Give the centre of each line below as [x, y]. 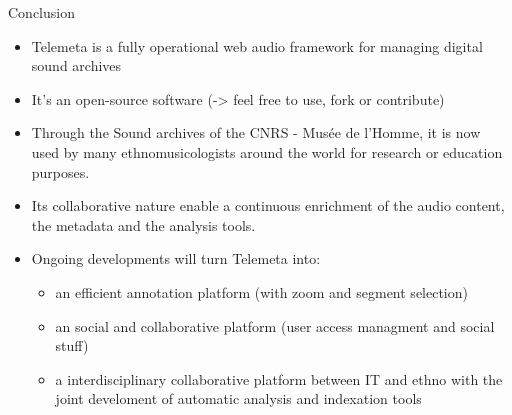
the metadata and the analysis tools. [143, 224]
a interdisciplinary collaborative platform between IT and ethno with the [279, 378]
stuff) [72, 345]
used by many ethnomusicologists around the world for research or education [267, 151]
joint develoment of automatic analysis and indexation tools [238, 398]
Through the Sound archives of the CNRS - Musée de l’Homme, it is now [256, 132]
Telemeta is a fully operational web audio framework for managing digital [257, 45]
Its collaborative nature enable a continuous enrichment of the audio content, [268, 205]
